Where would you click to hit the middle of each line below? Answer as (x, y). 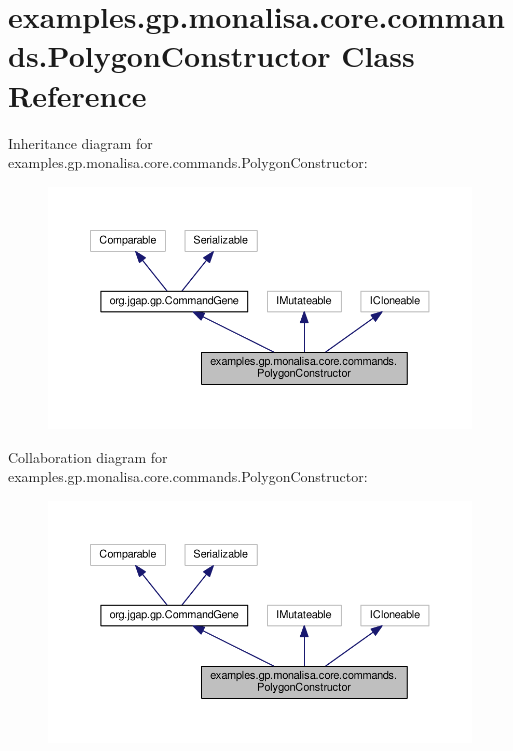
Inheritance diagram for (80, 142)
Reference (77, 94)
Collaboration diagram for (88, 456)
